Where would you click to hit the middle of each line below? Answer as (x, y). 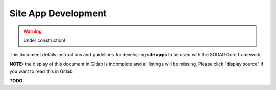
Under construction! (44, 40)
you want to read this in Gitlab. (42, 71)
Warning (32, 31)
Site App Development (58, 13)
